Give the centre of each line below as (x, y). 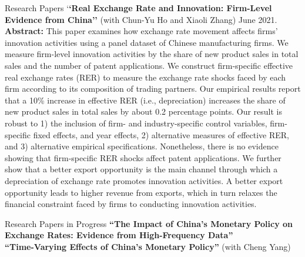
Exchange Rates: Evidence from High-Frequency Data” (119, 235)
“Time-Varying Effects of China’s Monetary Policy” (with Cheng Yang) (148, 246)
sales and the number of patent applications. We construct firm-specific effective (149, 65)
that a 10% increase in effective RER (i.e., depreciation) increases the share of (145, 100)
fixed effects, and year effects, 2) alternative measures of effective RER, (161, 134)
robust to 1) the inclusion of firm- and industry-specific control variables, (136, 123)
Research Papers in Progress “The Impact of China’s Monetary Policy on (149, 223)
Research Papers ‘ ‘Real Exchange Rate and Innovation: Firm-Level (138, 8)
